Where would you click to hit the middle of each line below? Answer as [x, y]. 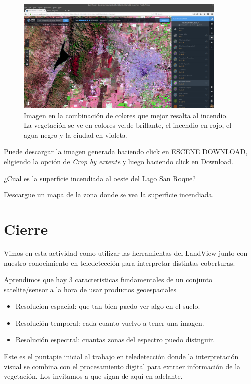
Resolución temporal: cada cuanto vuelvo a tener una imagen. [110, 322]
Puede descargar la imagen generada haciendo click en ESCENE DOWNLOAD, [126, 151]
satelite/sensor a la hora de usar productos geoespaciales [90, 289]
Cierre [26, 229]
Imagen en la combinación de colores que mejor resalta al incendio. [126, 115]
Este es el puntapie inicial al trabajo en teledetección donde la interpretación [121, 356]
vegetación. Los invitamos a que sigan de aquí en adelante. [93, 376]
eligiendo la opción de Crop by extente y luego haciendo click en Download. [119, 161]
